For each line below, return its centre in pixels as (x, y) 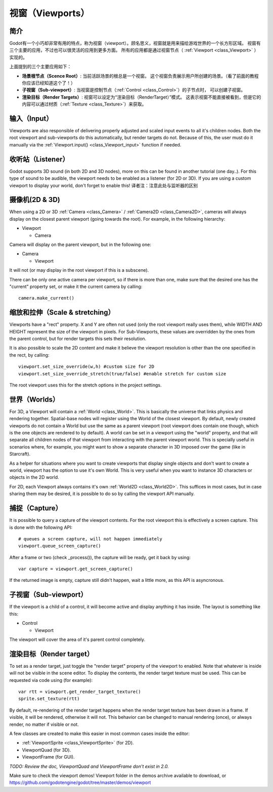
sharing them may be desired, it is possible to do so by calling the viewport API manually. (102, 494)
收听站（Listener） (39, 159)
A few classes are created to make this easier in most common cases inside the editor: (99, 733)
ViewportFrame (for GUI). (49, 757)
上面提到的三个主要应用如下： (40, 67)
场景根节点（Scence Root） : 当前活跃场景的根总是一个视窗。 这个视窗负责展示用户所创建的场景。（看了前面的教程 (140, 76)
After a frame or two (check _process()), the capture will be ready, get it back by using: (100, 557)
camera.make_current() (47, 298)
